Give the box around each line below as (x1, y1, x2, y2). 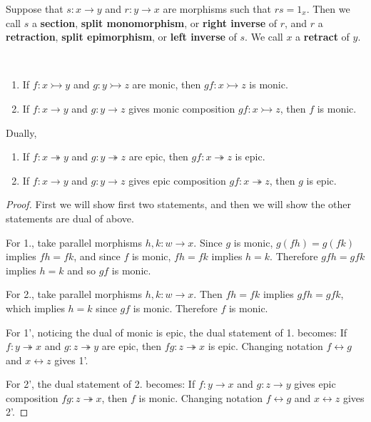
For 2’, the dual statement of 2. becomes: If (6, 376, 195, 391)
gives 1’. (54, 352, 88, 367)
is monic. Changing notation (138, 390, 263, 405)
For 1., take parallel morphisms (6, 235, 143, 249)
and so (67, 262, 96, 277)
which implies (6, 300, 65, 315)
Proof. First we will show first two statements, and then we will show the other (6, 197, 352, 212)
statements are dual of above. (6, 210, 134, 225)
